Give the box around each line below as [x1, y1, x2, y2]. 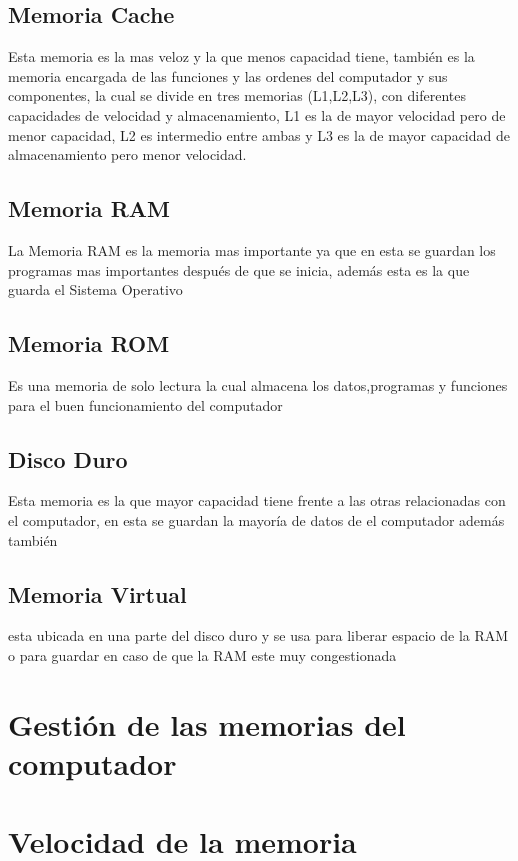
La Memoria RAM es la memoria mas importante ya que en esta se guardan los [8, 239, 496, 260]
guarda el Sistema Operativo [8, 279, 183, 300]
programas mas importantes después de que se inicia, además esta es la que [8, 259, 470, 280]
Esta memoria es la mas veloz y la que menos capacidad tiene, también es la [8, 46, 475, 67]
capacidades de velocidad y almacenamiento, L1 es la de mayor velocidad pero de [8, 104, 506, 125]
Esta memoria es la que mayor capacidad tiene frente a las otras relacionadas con [8, 490, 506, 511]
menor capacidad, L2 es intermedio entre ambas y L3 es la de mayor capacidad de [8, 124, 510, 145]
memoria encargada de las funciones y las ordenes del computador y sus [8, 65, 448, 86]
